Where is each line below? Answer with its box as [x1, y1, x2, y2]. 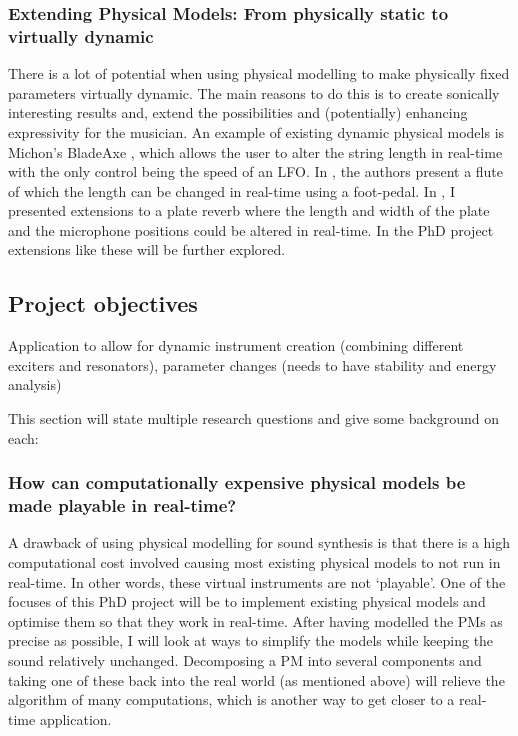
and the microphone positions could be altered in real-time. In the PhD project [8, 219, 494, 240]
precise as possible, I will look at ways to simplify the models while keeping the [8, 630, 494, 651]
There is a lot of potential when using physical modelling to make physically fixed [8, 63, 510, 84]
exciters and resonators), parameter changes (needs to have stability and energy [8, 354, 497, 375]
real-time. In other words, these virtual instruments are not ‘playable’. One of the [8, 571, 506, 592]
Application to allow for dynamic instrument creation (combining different [8, 335, 464, 356]
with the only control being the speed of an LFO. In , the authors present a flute [8, 161, 504, 182]
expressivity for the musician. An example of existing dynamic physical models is [8, 121, 505, 142]
